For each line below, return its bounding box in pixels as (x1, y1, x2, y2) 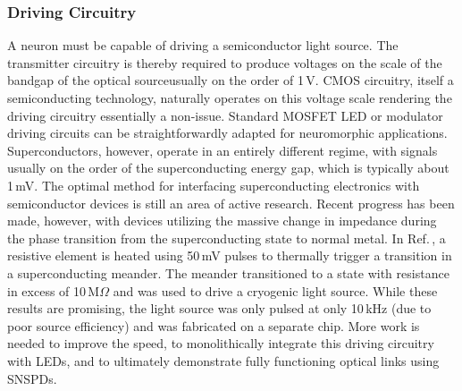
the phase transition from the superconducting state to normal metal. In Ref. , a (7, 228, 446, 247)
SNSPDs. (7, 369, 57, 387)
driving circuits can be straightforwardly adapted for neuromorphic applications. (7, 123, 448, 142)
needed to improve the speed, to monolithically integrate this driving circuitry (7, 334, 434, 353)
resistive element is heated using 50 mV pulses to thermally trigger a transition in (7, 246, 452, 265)
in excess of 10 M (7, 281, 100, 300)
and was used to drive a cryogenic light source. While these (113, 281, 438, 300)
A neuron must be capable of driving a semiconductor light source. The (7, 36, 399, 55)
